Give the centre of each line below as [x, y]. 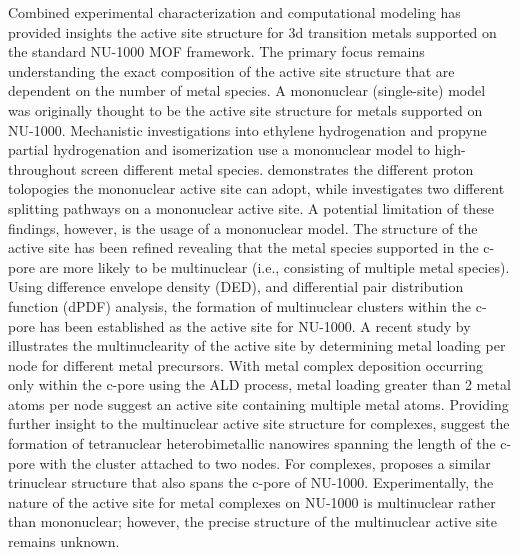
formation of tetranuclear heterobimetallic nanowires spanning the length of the [252, 443]
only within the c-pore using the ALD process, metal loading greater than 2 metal [259, 384]
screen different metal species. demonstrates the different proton [277, 168]
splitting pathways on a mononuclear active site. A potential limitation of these [251, 207]
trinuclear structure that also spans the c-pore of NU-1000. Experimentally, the [251, 482]
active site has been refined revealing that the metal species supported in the [243, 247]
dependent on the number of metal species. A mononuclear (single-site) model [247, 90]
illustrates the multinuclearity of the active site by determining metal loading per [257, 345]
